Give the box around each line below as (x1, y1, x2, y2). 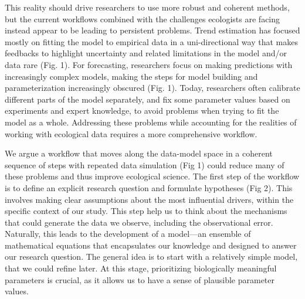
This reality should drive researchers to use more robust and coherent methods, (5, 1, 290, 13)
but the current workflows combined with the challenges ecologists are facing (5, 12, 280, 25)
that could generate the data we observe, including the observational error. (5, 216, 273, 228)
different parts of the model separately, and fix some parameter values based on (5, 93, 290, 105)
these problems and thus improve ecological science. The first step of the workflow (5, 170, 300, 182)
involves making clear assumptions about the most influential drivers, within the (5, 193, 294, 205)
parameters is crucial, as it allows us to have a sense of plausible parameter (5, 273, 275, 286)
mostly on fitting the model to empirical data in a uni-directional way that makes (5, 35, 298, 47)
